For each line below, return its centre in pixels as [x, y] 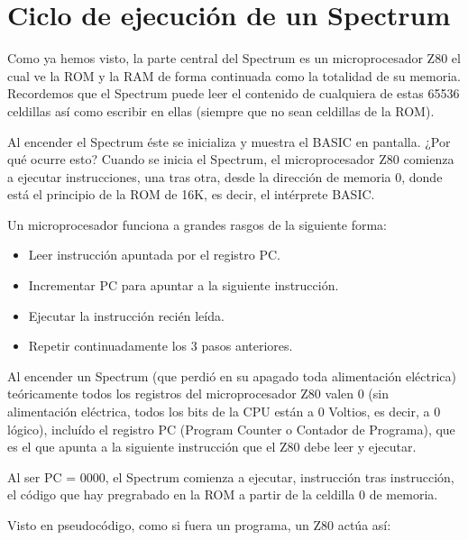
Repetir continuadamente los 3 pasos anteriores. [161, 346]
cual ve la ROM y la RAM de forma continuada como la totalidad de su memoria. [234, 75]
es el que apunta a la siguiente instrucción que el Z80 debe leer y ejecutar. [212, 447]
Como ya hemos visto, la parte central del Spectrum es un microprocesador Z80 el [234, 58]
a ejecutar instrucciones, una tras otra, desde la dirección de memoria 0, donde [225, 176]
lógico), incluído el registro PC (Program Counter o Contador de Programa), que [231, 429]
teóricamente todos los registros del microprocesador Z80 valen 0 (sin [198, 394]
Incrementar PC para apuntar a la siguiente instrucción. [184, 285]
